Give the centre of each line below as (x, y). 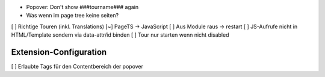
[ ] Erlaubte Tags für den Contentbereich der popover (77, 67)
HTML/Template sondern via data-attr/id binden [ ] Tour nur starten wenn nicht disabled (120, 35)
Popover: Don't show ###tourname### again (82, 7)
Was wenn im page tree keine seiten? (73, 16)
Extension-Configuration (59, 52)
